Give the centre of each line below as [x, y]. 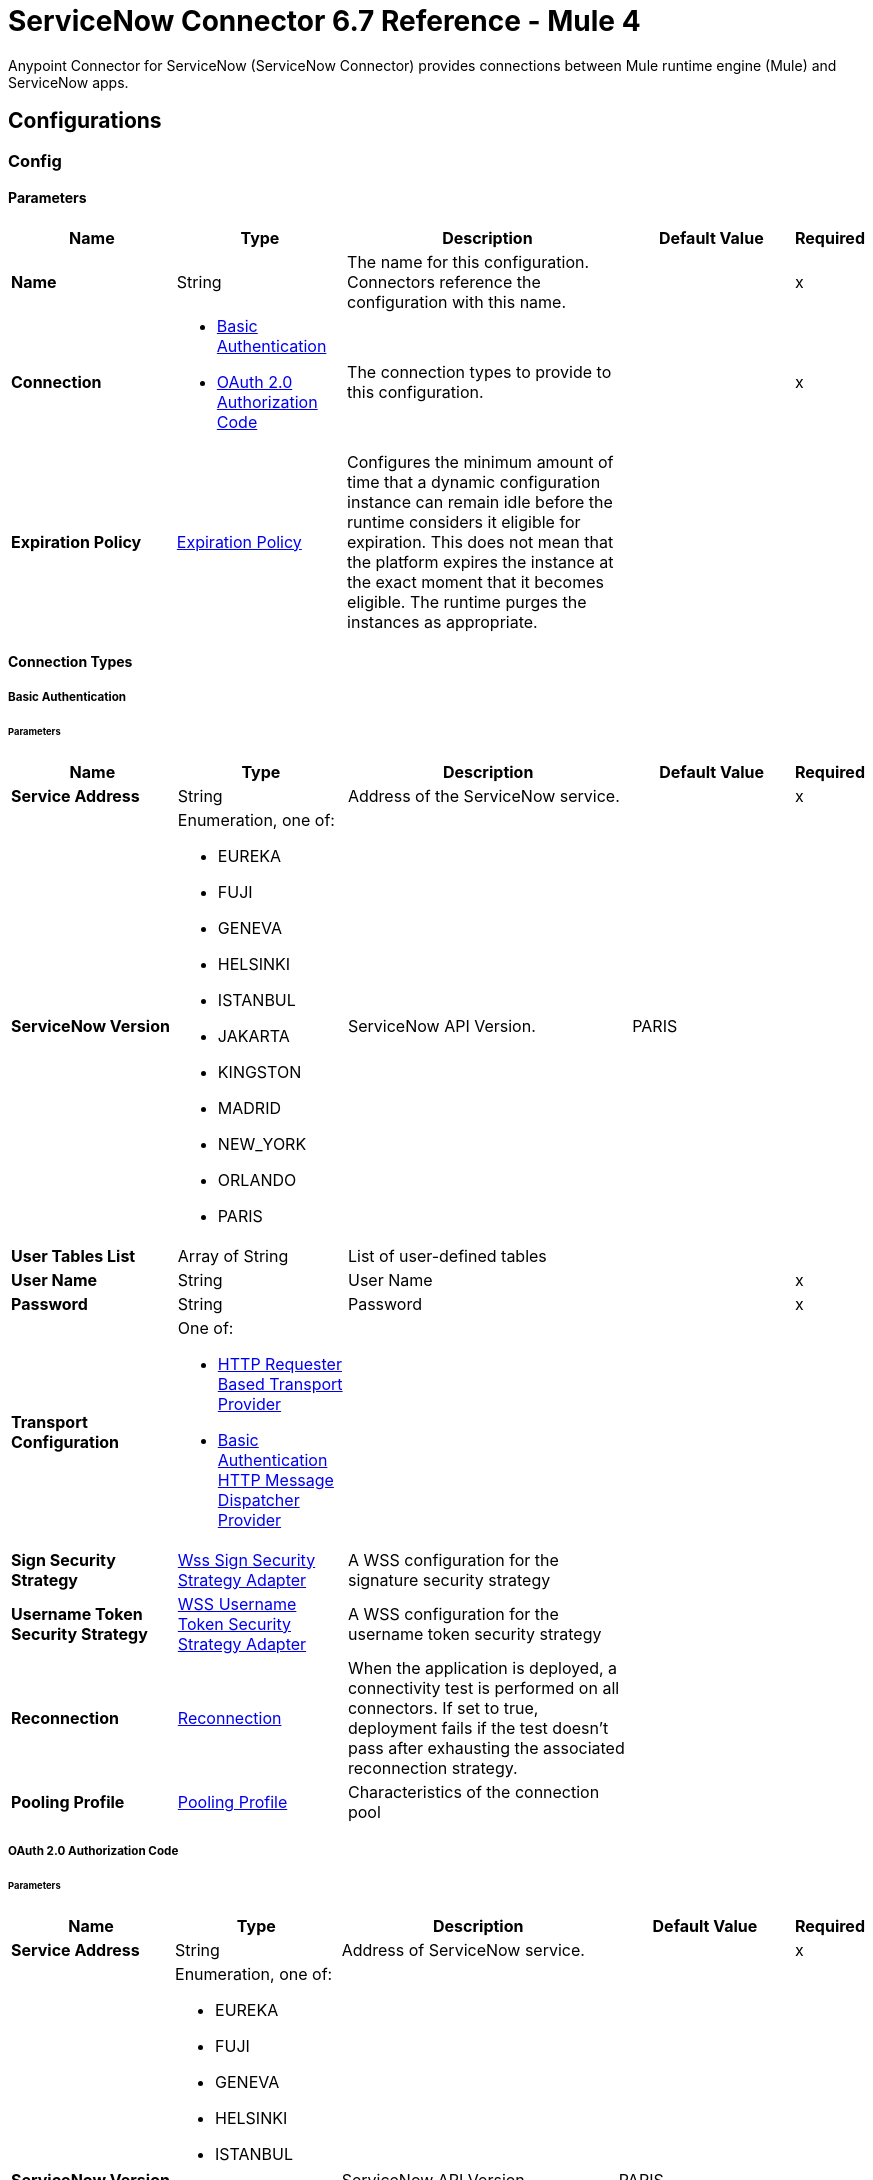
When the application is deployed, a [482, 1667]
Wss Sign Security [246, 1559]
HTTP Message [275, 1479]
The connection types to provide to [479, 371]
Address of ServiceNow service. [463, 1949]
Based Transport [280, 1383]
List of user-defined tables [447, 1255]
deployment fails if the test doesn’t [478, 1727]
